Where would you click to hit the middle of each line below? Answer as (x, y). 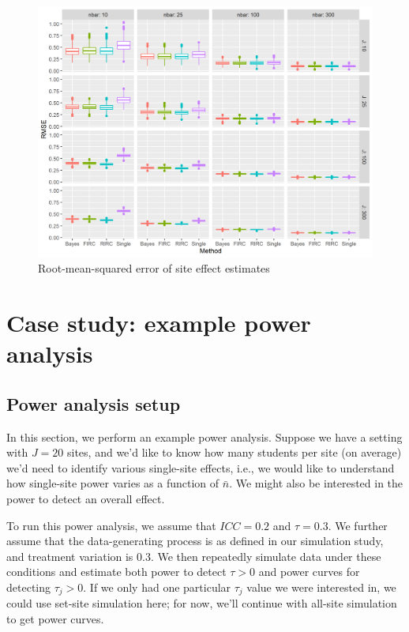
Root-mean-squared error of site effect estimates (154, 268)
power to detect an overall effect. (86, 498)
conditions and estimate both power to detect (116, 572)
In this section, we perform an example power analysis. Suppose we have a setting (204, 436)
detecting (28, 587)
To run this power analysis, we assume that (111, 525)
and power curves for (309, 572)
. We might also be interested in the (316, 483)
